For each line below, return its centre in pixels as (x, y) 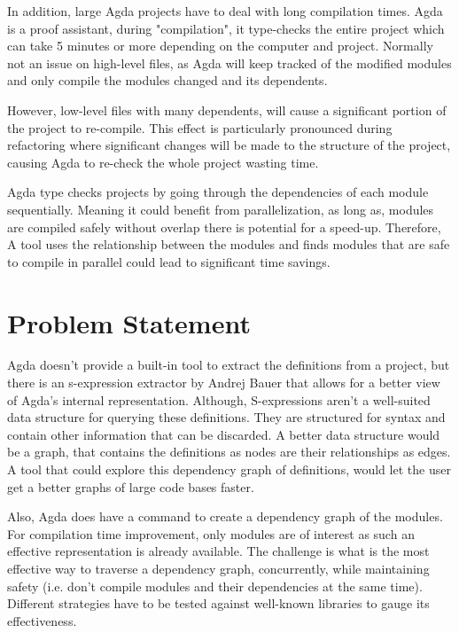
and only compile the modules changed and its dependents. (167, 80)
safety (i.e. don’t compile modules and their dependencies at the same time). (215, 586)
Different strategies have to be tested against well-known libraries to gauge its (218, 603)
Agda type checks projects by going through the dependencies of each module (218, 192)
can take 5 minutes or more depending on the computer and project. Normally (220, 46)
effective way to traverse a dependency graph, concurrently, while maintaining (218, 568)
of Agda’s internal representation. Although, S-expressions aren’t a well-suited (219, 399)
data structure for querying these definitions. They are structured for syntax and (226, 417)
